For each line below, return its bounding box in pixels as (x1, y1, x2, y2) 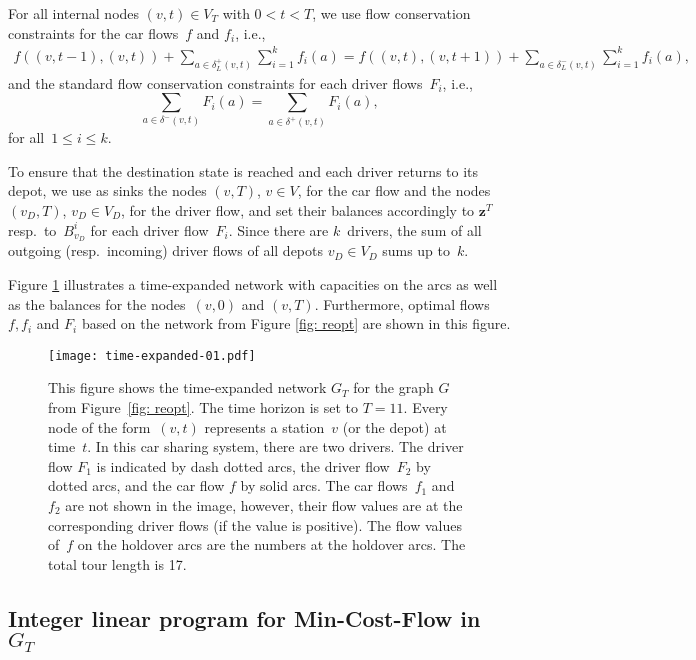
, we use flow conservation (312, 3, 471, 23)
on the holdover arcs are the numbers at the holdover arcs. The (77, 534, 466, 555)
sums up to (382, 240, 451, 261)
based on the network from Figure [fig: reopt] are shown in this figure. (81, 313, 511, 334)
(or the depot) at (342, 416, 447, 437)
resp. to (8, 219, 57, 240)
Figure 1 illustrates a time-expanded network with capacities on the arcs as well (8, 273, 498, 294)
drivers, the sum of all (347, 219, 482, 240)
